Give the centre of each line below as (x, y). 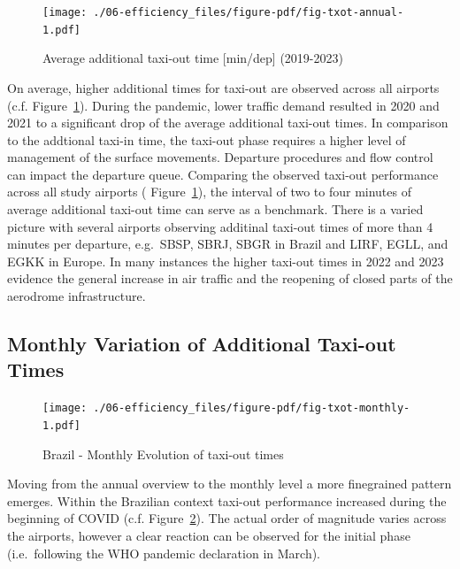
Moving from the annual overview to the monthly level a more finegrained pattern (230, 484)
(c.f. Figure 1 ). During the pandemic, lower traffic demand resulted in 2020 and (223, 105)
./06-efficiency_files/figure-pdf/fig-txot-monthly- (252, 408)
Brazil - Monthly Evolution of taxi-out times (163, 454)
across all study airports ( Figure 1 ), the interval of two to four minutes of (209, 192)
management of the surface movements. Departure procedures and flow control (220, 157)
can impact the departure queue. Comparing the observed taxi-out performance (223, 174)
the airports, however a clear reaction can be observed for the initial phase (209, 535)
